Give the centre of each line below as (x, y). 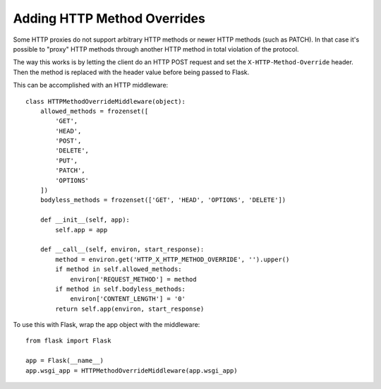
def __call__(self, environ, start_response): (122, 250)
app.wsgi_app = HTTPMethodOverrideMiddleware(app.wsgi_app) (132, 370)
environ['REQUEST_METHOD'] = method (133, 279)
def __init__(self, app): (85, 220)
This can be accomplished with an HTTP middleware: (91, 85)
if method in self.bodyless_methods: (121, 289)
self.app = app (81, 230)
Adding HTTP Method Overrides (109, 18)
